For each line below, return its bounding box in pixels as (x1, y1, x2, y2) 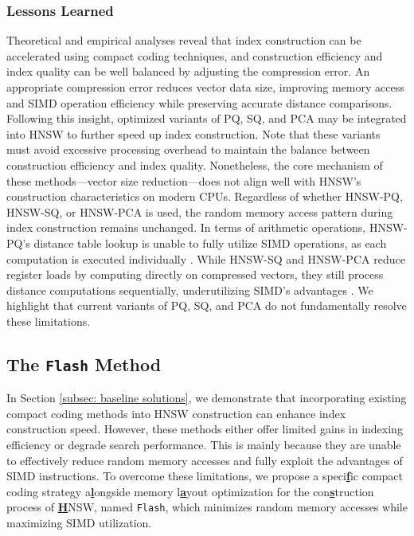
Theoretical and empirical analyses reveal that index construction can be (6, 32, 361, 49)
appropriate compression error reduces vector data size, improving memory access (6, 79, 404, 95)
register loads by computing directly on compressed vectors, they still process (6, 266, 384, 283)
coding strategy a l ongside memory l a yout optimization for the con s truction (6, 483, 374, 499)
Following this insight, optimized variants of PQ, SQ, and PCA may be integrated (6, 110, 407, 127)
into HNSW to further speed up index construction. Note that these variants (6, 125, 381, 142)
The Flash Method (6, 351, 162, 376)
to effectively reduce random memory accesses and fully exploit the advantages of (6, 452, 403, 468)
